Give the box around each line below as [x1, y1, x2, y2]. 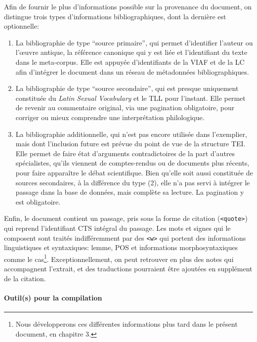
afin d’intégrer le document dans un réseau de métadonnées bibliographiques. [15, 66, 249, 77]
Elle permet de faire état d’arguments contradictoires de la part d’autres [15, 148, 235, 158]
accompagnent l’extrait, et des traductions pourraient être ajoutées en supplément [4, 263, 253, 274]
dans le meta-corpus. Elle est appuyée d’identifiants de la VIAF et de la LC [15, 56, 245, 67]
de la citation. [4, 273, 46, 283]
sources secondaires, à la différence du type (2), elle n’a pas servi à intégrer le [15, 177, 250, 187]
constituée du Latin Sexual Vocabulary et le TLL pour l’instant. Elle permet [15, 92, 246, 103]
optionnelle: [4, 21, 39, 31]
